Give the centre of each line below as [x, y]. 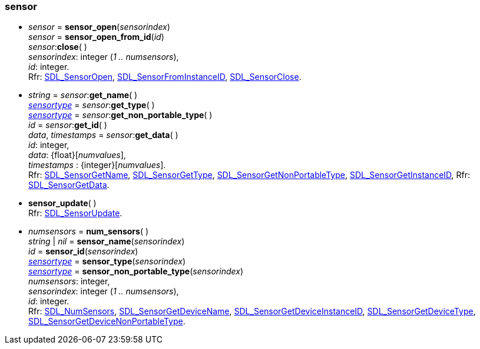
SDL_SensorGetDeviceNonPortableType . [107, 321]
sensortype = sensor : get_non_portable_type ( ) [120, 115]
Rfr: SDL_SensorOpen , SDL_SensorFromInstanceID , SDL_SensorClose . [165, 77]
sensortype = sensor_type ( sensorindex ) [107, 261]
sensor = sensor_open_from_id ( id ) [96, 37]
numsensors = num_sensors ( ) [89, 231]
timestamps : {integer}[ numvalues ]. [97, 165]
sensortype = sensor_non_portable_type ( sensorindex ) [136, 271]
